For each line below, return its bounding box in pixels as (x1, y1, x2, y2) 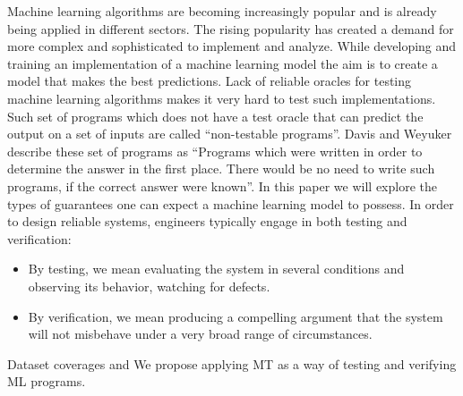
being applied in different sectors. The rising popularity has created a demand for (7, 19, 454, 38)
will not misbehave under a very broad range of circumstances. (28, 324, 373, 343)
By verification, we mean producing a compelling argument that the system (28, 307, 443, 325)
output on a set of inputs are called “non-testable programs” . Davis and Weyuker (7, 124, 452, 143)
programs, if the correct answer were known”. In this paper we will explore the (7, 176, 438, 195)
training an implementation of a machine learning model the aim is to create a (7, 54, 438, 72)
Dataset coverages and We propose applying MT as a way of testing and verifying (7, 354, 457, 373)
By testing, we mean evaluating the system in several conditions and (28, 259, 405, 278)
